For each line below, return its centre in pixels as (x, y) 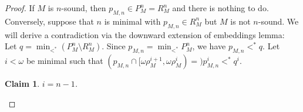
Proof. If (20, 8)
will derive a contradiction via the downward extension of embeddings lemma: (145, 34)
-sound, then (84, 8)
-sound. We (278, 21)
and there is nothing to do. (220, 8)
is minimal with (132, 21)
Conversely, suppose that (49, 21)
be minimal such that (65, 60)
